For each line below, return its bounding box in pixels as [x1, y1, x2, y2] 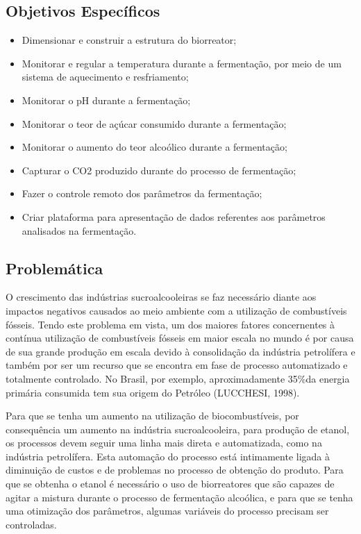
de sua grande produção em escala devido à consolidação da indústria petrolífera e [6, 344, 355, 358]
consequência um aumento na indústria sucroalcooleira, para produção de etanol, [6, 422, 350, 436]
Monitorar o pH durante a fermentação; [22, 92, 191, 107]
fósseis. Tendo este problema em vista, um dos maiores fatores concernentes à [6, 317, 335, 331]
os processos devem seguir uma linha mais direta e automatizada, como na [6, 435, 322, 450]
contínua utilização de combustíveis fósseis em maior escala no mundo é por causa [6, 331, 354, 345]
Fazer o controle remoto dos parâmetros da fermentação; [22, 186, 262, 201]
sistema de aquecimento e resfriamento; [22, 69, 189, 84]
